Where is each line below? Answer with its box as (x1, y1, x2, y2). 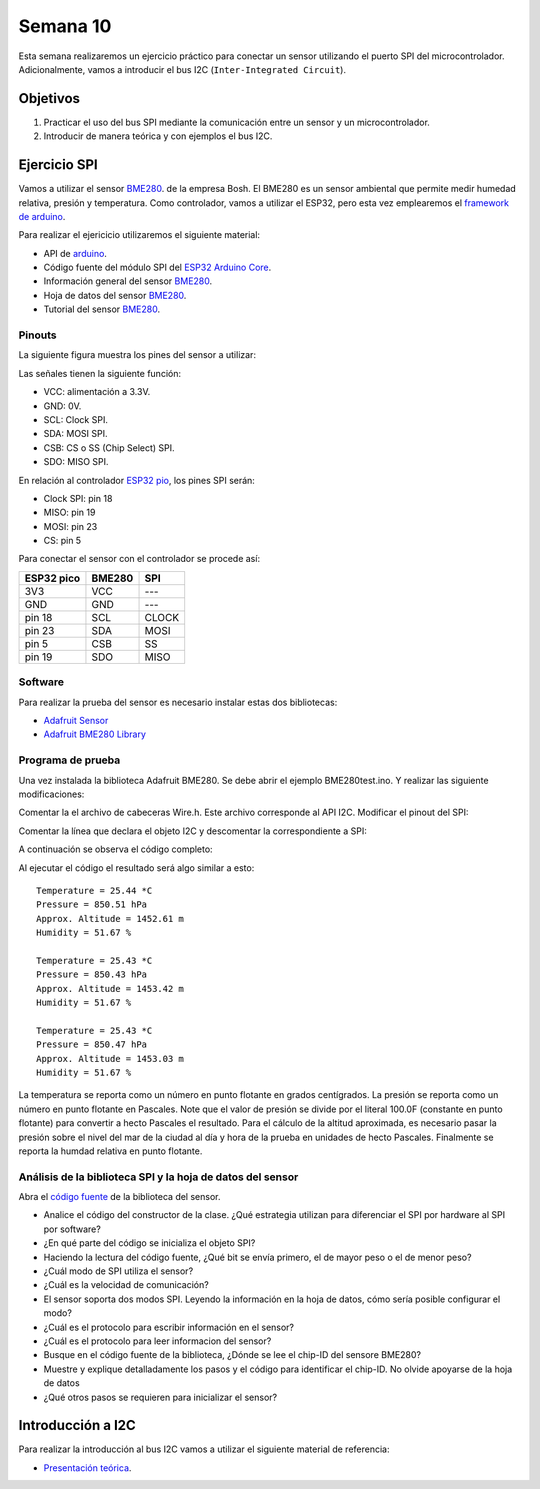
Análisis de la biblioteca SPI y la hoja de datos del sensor (18, 1170, 299, 1184)
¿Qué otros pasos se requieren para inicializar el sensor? (43, 1391, 278, 1403)
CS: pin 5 (43, 535, 82, 547)
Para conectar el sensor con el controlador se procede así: (18, 553, 260, 565)
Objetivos (18, 90, 80, 107)
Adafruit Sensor (43, 715, 109, 727)
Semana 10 (18, 15, 112, 37)
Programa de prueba (18, 753, 121, 767)
